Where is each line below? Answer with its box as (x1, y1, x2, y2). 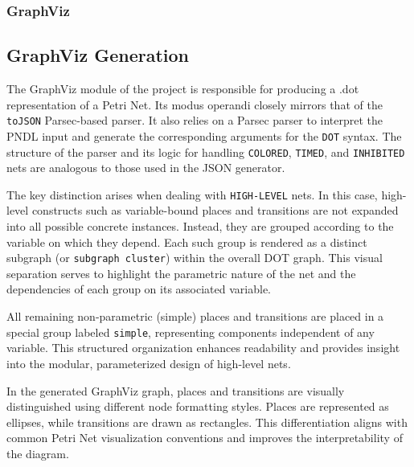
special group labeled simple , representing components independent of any (6, 323, 375, 340)
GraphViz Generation (6, 43, 190, 68)
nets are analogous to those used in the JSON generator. (6, 159, 285, 176)
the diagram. (6, 444, 69, 461)
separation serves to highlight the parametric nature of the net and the (6, 264, 356, 281)
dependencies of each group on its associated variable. (6, 281, 271, 297)
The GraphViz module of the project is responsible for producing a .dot (6, 80, 359, 97)
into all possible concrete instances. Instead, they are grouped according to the (6, 218, 394, 235)
